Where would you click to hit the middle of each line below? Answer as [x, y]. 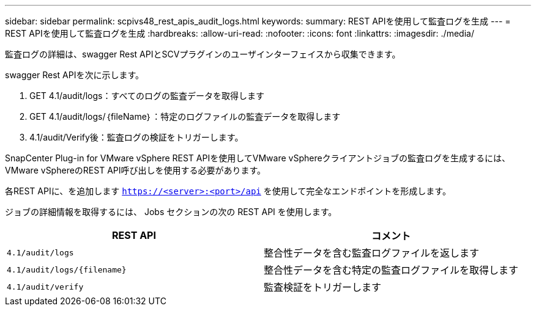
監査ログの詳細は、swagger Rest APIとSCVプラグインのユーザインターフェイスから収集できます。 [203, 54]
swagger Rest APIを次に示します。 [75, 75]
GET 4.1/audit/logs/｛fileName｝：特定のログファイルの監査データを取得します [185, 116]
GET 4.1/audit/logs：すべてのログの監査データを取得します [147, 96]
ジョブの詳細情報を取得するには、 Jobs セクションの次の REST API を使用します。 [171, 212]
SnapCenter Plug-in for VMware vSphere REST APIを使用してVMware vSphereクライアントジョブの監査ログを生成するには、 [258, 158]
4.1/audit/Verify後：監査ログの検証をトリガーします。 [136, 137]
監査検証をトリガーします [323, 287]
